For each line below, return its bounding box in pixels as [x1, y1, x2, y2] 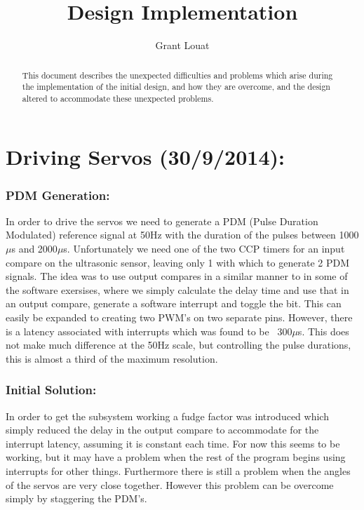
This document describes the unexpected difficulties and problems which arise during [22, 69, 333, 81]
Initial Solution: [6, 381, 97, 398]
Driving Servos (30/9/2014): [6, 142, 285, 171]
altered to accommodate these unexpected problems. [22, 92, 214, 104]
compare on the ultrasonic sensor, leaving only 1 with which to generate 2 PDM [6, 255, 349, 269]
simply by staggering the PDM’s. [6, 491, 147, 506]
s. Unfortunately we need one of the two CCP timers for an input [63, 241, 345, 256]
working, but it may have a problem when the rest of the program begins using [6, 450, 346, 464]
